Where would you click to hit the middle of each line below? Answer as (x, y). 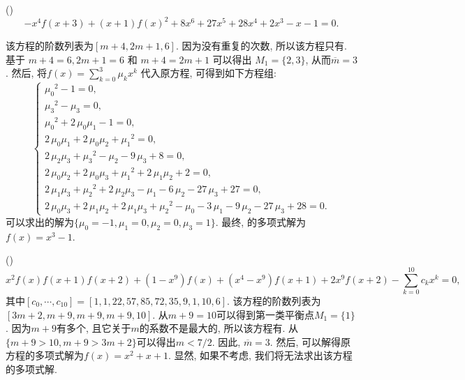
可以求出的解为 (40, 221)
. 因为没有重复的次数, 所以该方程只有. (261, 46)
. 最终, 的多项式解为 (260, 221)
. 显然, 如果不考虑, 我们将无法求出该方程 (260, 355)
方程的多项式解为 (45, 355)
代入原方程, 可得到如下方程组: (208, 73)
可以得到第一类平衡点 (265, 314)
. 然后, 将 (27, 73)
